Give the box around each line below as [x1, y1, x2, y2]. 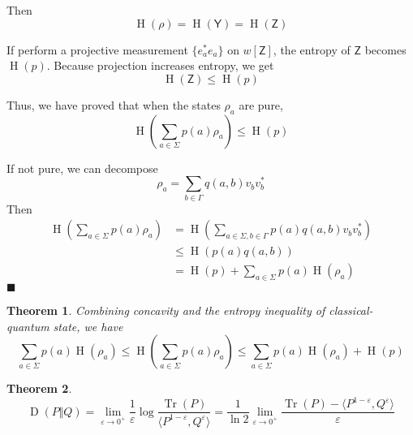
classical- [329, 302, 373, 319]
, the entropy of [273, 41, 351, 58]
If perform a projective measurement [6, 41, 188, 58]
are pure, [239, 96, 283, 113]
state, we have [53, 317, 123, 334]
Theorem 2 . [6, 380, 72, 397]
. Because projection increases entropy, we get [46, 57, 274, 74]
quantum [6, 317, 49, 334]
